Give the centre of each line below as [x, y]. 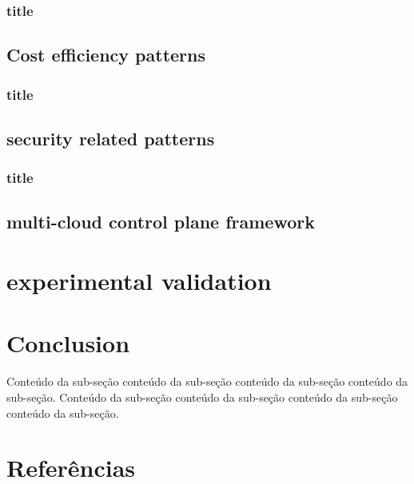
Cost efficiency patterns [106, 55]
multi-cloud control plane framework [161, 222]
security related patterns [111, 138]
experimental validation [139, 281]
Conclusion [68, 343]
